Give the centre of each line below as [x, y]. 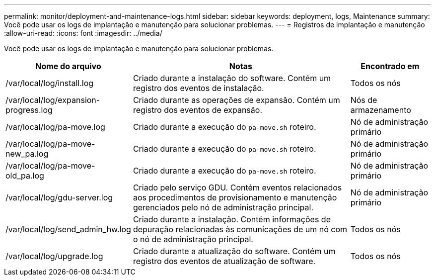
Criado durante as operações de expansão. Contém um [236, 100]
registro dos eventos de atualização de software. [224, 261]
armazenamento [381, 110]
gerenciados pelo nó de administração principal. [223, 207]
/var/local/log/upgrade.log [54, 256]
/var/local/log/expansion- [53, 100]
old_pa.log [25, 176]
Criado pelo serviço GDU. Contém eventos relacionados [237, 187]
